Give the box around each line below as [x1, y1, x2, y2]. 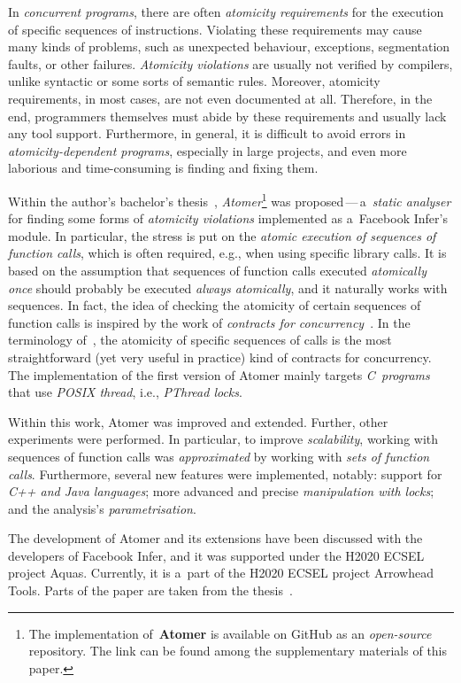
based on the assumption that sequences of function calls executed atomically [8, 260, 426, 279]
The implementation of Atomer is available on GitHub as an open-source [28, 624, 432, 642]
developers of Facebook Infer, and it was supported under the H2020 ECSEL [8, 546, 425, 564]
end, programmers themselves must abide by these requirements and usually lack [8, 106, 447, 125]
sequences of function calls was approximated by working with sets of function [8, 446, 430, 465]
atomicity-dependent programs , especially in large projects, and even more [8, 141, 407, 159]
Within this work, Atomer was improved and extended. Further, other [8, 412, 388, 431]
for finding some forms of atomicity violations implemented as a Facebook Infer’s [8, 209, 448, 228]
